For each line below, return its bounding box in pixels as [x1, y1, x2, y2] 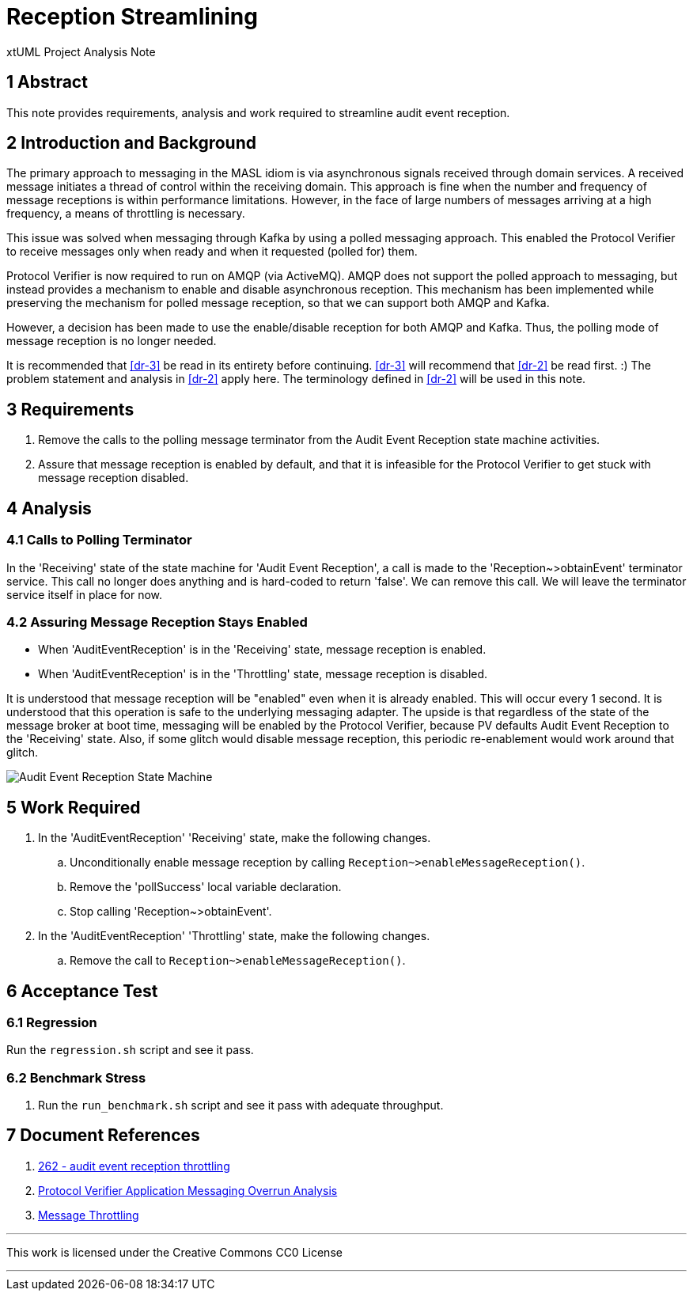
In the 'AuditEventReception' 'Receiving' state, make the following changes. [38, 831, 431, 845]
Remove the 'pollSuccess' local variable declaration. [70, 880, 342, 894]
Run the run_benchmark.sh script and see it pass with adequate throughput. [38, 1098, 444, 1113]
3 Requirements [6, 399, 134, 419]
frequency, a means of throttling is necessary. [6, 207, 245, 221]
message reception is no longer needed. [6, 334, 217, 348]
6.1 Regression [6, 1014, 97, 1030]
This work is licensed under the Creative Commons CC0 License [6, 1245, 343, 1259]
